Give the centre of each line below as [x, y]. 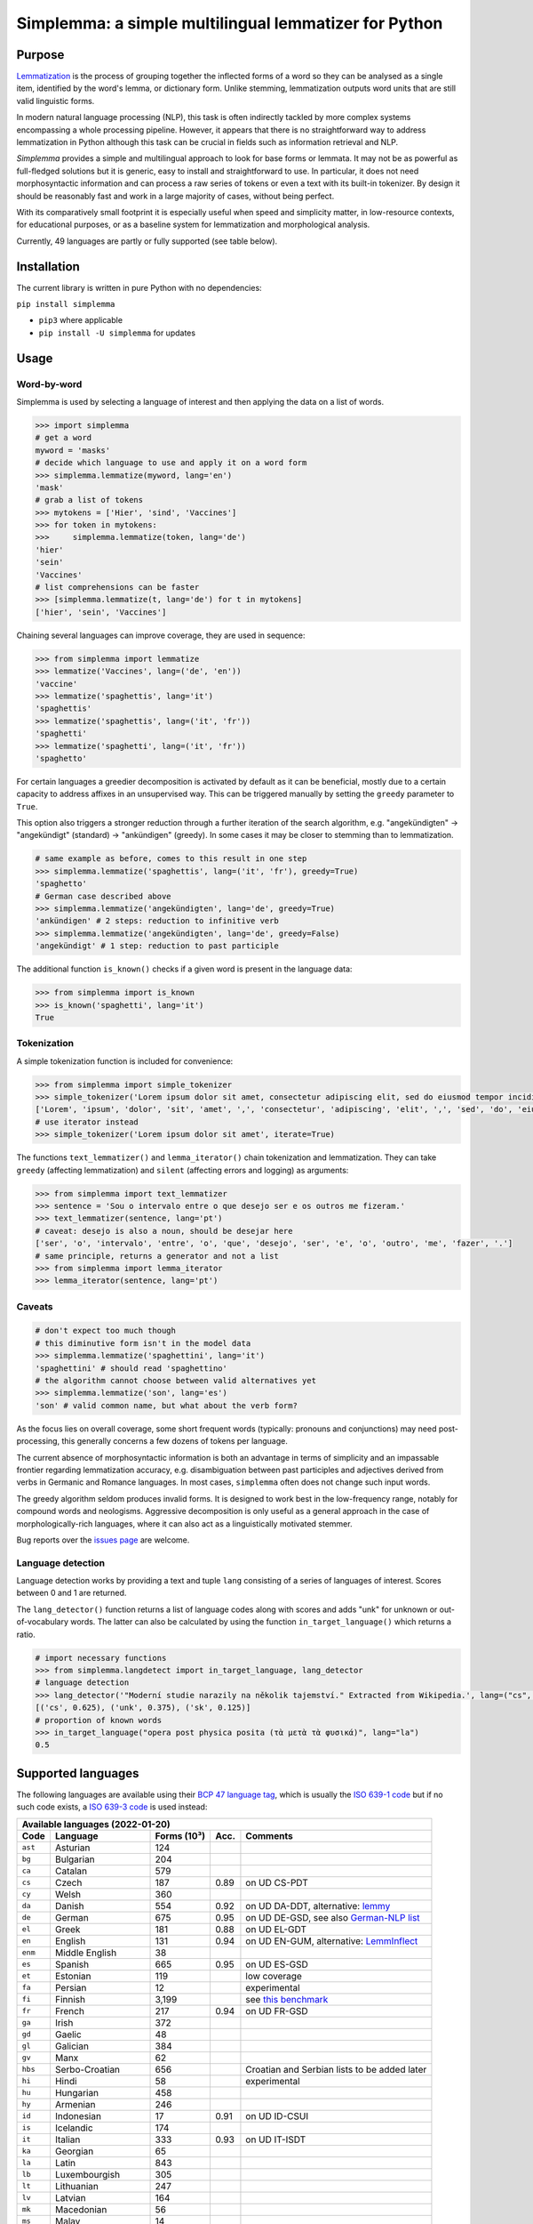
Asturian [72, 1848]
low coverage [274, 1976]
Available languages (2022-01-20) [96, 1824]
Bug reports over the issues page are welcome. [103, 1540]
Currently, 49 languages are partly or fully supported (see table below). [147, 241]
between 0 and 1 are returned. [72, 1593]
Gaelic [68, 2035]
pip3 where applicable [81, 320]
